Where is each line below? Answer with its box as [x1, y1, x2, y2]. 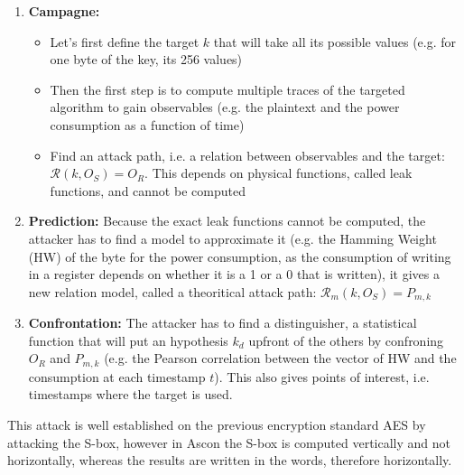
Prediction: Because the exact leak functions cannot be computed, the [28, 211, 426, 230]
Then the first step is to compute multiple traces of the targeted [50, 79, 405, 98]
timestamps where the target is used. [28, 385, 233, 404]
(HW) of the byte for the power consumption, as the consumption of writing [28, 247, 451, 265]
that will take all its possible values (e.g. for [213, 32, 457, 51]
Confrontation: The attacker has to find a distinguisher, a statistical [28, 313, 417, 332]
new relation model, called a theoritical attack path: [28, 282, 317, 301]
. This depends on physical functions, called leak [144, 163, 413, 182]
